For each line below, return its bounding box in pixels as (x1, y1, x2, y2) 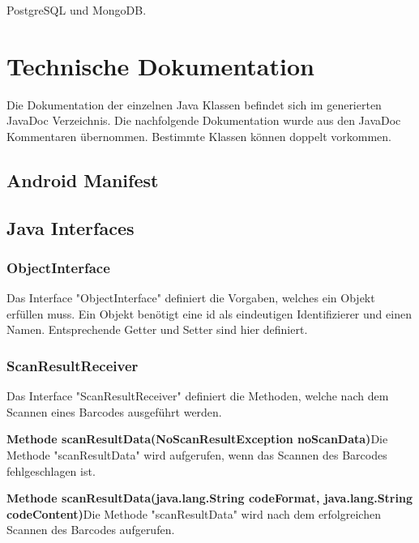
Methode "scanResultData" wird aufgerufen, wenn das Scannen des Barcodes (6, 447, 387, 464)
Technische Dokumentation (6, 49, 314, 82)
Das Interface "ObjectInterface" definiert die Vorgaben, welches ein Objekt (6, 289, 375, 306)
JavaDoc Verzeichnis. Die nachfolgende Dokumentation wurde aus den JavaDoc (6, 112, 401, 129)
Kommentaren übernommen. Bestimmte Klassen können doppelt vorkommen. (6, 127, 391, 144)
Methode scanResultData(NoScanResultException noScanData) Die (6, 430, 388, 447)
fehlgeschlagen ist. (6, 462, 96, 479)
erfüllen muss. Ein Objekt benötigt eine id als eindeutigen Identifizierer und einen (6, 305, 412, 322)
